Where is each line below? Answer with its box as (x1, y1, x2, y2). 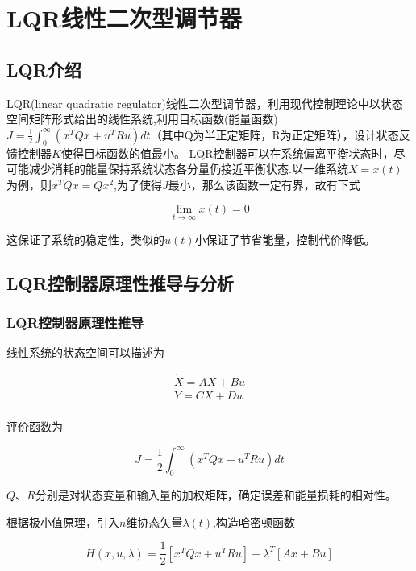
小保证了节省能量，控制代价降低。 (194, 230, 376, 247)
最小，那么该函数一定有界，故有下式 (168, 176, 360, 192)
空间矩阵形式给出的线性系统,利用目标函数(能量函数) (6, 110, 278, 127)
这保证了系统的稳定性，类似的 (6, 230, 164, 247)
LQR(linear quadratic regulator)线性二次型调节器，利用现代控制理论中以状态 (6, 94, 403, 111)
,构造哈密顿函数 (213, 513, 296, 530)
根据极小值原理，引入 (6, 513, 119, 530)
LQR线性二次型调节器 (6, 2, 242, 35)
